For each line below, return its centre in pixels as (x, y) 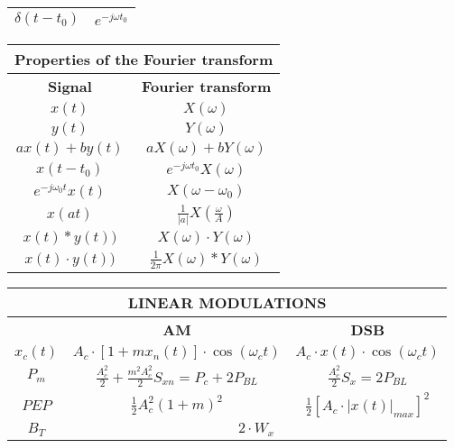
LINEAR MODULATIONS (227, 302)
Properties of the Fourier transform (144, 59)
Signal (70, 86)
